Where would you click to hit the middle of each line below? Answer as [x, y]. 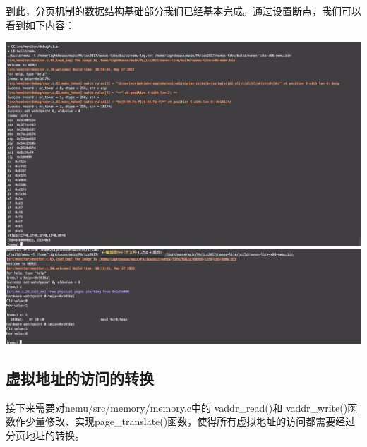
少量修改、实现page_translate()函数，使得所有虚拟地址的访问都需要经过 [190, 421]
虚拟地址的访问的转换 [80, 378]
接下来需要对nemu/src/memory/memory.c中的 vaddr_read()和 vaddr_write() [177, 407]
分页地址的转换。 [45, 435]
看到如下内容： [40, 24]
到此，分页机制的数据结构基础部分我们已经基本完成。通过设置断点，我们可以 [183, 11]
